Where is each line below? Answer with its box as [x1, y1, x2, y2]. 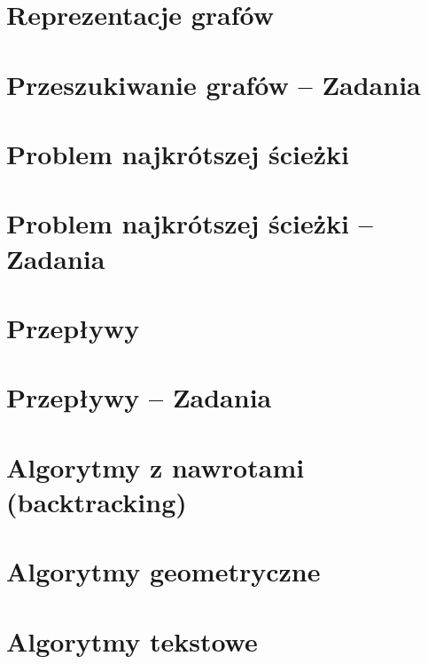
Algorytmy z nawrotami [6, 448, 305, 485]
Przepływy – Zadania [6, 379, 272, 415]
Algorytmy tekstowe [6, 622, 258, 659]
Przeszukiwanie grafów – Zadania [6, 66, 421, 102]
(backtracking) [6, 483, 187, 519]
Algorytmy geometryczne [6, 553, 321, 589]
